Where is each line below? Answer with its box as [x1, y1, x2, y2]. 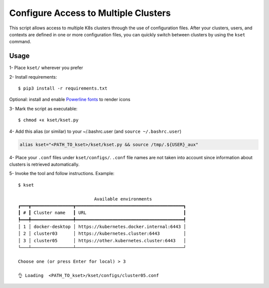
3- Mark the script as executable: [9, 105, 78, 111]
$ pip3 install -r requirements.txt [18, 86, 108, 92]
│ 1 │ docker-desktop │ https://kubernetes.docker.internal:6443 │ [18, 224, 186, 230]
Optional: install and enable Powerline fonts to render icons [9, 96, 131, 102]
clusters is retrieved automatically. [9, 161, 80, 167]
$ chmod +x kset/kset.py [18, 117, 79, 123]
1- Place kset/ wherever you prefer [9, 65, 83, 71]
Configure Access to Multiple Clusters [9, 7, 171, 18]
